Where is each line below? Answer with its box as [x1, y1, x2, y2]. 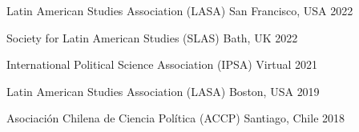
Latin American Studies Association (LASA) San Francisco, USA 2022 [6, 2, 353, 18]
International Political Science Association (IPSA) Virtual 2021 [6, 56, 318, 73]
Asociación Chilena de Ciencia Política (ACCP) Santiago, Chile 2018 [6, 110, 345, 126]
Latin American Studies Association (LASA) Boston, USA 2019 [6, 82, 320, 99]
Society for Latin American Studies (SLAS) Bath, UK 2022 [6, 29, 298, 46]
